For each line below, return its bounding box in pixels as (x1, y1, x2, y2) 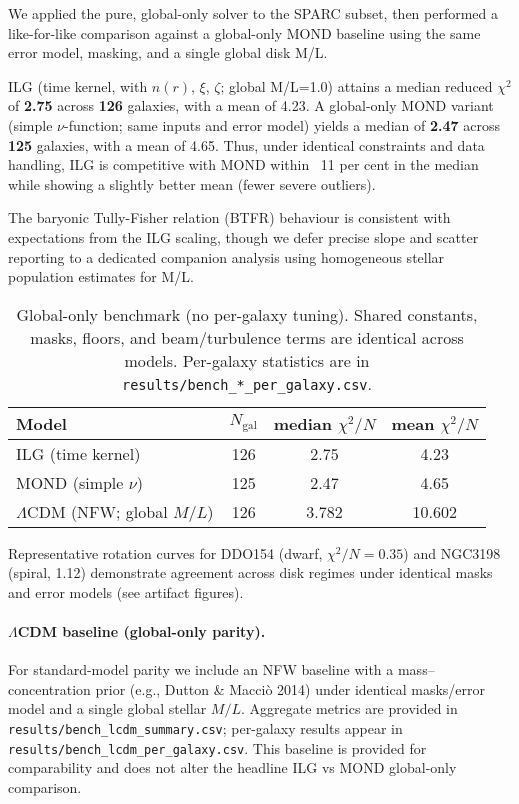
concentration (8, 678, 91, 699)
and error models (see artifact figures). (8, 581, 244, 602)
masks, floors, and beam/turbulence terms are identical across (30, 325, 464, 349)
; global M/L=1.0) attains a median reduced (220, 75, 493, 96)
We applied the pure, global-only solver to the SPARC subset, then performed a (8, 3, 499, 23)
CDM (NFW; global (27, 499, 168, 523)
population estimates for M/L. (8, 266, 194, 287)
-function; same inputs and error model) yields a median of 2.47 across (64, 114, 500, 135)
